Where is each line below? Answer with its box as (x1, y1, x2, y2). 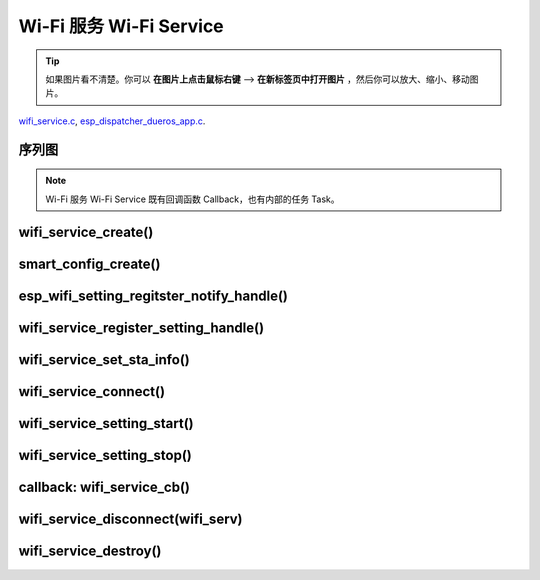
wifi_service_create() (18, 224, 154, 241)
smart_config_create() (18, 256, 161, 273)
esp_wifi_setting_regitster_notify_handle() (18, 288, 289, 305)
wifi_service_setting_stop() (18, 447, 192, 464)
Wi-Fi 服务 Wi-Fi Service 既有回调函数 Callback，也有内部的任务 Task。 (45, 193, 340, 205)
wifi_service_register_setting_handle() (18, 320, 265, 337)
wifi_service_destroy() (18, 543, 162, 560)
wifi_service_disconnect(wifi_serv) (18, 511, 244, 528)
